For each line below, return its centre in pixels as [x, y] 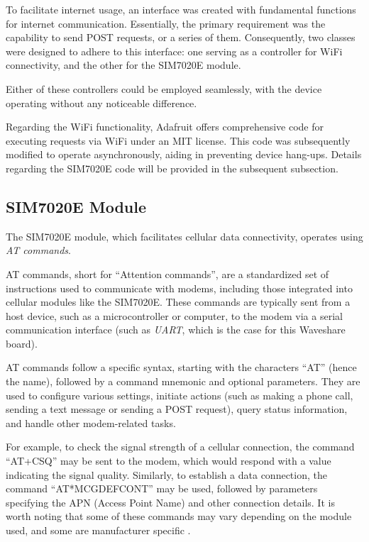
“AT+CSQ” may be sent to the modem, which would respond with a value [169, 461]
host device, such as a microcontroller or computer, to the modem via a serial [174, 315]
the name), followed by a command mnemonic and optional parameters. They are [183, 381]
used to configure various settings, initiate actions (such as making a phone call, [180, 395]
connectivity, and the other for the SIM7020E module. [123, 65]
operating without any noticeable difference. [101, 103]
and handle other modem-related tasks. [91, 422]
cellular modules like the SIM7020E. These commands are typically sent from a [178, 302]
